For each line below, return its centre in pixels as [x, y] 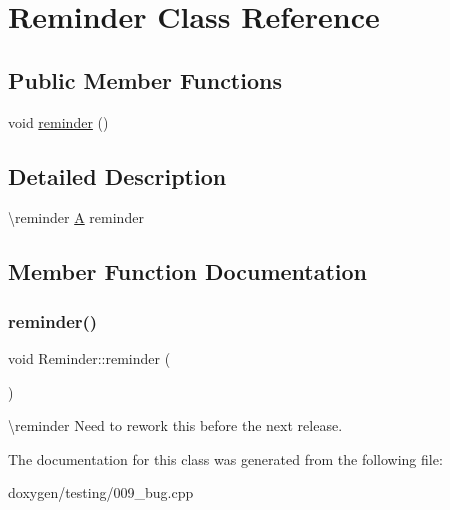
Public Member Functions [145, 79]
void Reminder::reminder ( [89, 357]
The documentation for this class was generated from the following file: [225, 458]
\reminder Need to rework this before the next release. [175, 425]
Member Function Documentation [188, 271]
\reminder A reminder [76, 217]
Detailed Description [117, 175]
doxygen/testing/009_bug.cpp [101, 492]
